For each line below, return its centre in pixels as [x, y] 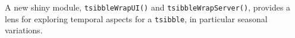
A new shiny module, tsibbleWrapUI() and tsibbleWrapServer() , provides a [148, 7]
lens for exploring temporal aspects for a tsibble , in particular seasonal [136, 18]
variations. [24, 30]
